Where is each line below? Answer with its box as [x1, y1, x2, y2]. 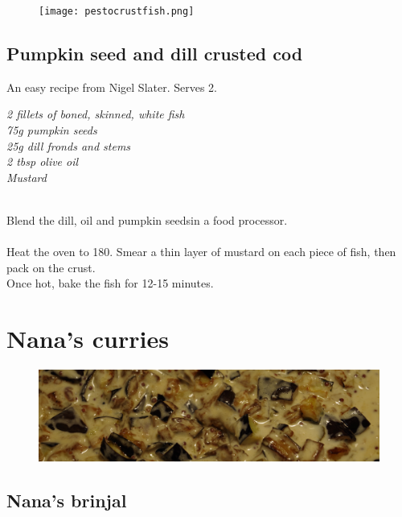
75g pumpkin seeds [6, 122, 97, 139]
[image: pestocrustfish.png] [39, 6, 195, 17]
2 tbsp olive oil [6, 153, 79, 170]
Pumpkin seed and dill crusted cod [6, 41, 303, 66]
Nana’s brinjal [6, 487, 127, 512]
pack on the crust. [6, 258, 96, 275]
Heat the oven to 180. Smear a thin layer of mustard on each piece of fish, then [6, 243, 396, 260]
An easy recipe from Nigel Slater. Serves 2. [6, 78, 218, 95]
